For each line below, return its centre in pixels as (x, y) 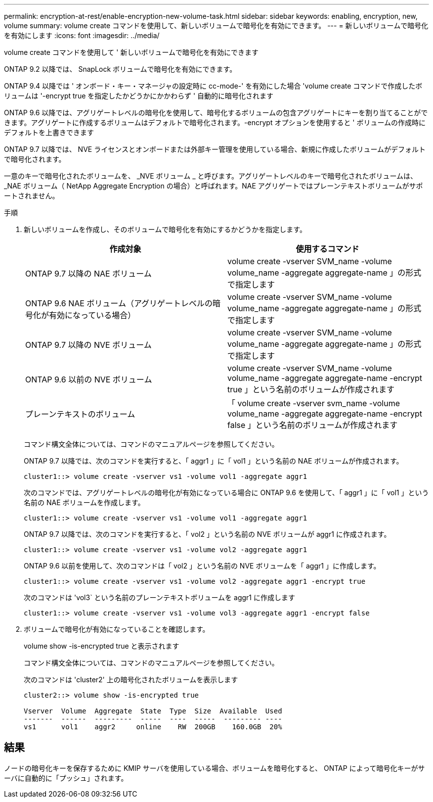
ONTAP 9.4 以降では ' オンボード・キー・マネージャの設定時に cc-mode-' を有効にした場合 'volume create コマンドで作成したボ (213, 86)
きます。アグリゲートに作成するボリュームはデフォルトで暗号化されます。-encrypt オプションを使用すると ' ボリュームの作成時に (215, 122)
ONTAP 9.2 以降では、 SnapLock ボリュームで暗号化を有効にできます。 (120, 69)
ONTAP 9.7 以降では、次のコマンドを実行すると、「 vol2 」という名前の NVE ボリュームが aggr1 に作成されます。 (207, 534)
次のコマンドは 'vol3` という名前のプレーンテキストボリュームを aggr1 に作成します (159, 597)
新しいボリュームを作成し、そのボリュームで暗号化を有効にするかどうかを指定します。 (165, 229)
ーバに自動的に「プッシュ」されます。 (66, 778)
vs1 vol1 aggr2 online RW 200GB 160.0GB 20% (153, 727)
